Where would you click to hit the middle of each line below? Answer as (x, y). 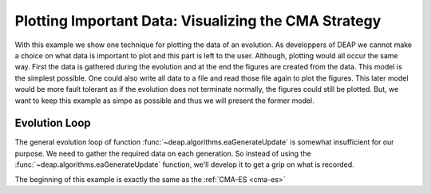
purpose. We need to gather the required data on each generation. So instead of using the (163, 153)
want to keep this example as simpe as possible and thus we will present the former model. (164, 101)
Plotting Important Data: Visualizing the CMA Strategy (198, 21)
